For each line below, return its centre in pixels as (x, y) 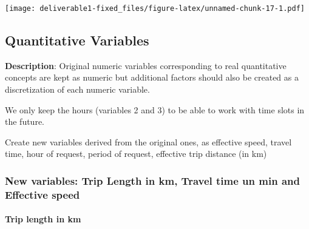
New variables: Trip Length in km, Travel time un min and (152, 180)
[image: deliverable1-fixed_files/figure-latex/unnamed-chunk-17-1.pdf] (155, 8)
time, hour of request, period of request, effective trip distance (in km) (136, 154)
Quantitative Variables (77, 40)
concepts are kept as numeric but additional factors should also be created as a (152, 77)
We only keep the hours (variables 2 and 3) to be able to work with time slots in (155, 109)
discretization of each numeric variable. (77, 89)
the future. (25, 121)
